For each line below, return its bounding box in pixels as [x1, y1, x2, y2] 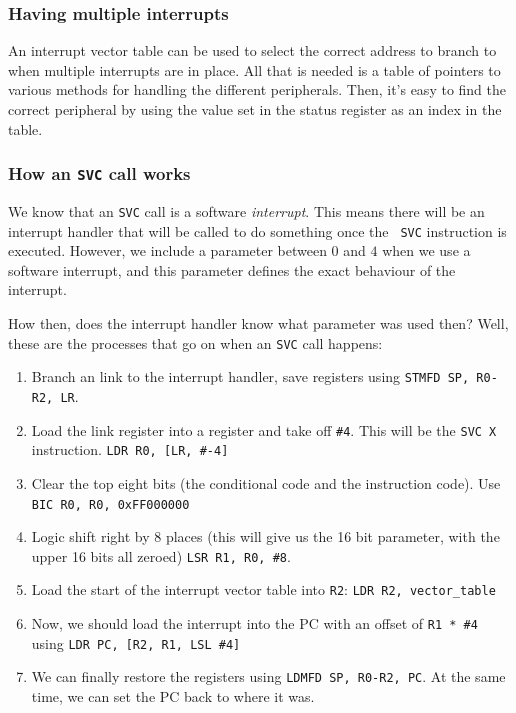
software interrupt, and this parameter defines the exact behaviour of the [8, 259, 456, 280]
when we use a [382, 240, 471, 261]
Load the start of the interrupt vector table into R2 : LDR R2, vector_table [31, 579, 496, 600]
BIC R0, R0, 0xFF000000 [31, 497, 190, 512]
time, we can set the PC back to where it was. [31, 686, 315, 707]
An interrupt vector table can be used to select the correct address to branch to [8, 40, 497, 61]
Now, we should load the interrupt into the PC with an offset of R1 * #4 [31, 613, 478, 634]
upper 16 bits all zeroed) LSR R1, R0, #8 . [31, 545, 291, 566]
